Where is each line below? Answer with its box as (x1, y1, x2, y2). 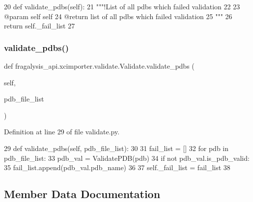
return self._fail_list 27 (4, 21, 75, 31)
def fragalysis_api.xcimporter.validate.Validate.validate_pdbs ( (4, 61, 195, 71)
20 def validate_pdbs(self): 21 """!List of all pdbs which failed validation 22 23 (4, 1, 240, 11)
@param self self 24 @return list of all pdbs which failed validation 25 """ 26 (4, 11, 232, 21)
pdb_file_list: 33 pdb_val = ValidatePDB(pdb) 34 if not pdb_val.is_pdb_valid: (4, 152, 250, 163)
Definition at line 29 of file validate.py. (4, 126, 120, 137)
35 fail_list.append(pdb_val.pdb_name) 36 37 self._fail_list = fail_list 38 (4, 162, 230, 173)
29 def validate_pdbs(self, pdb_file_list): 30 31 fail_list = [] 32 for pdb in (4, 143, 229, 153)
